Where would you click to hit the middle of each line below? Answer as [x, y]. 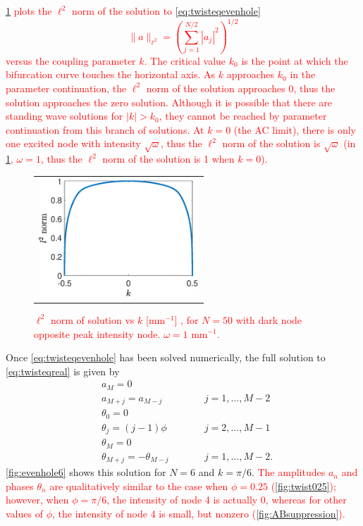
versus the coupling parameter [71, 60]
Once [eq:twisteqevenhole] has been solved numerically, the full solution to [166, 357]
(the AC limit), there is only [295, 129]
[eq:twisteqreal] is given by [63, 371]
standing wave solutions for [64, 116]
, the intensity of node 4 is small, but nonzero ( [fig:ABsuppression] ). [198, 513]
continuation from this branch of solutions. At [105, 129]
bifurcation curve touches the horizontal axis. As [111, 74]
